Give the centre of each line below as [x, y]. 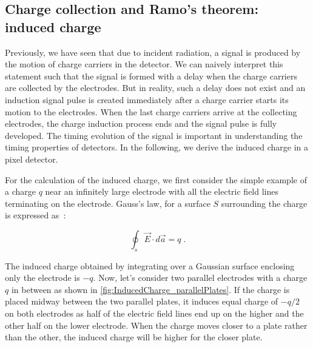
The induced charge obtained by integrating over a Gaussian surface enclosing [150, 265]
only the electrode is [42, 278]
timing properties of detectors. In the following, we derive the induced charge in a [157, 147]
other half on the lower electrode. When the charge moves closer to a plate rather [156, 325]
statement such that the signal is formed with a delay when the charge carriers [151, 76]
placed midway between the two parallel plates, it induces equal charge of [142, 301]
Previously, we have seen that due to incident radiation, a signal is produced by [153, 52]
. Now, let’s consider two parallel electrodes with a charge [200, 278]
